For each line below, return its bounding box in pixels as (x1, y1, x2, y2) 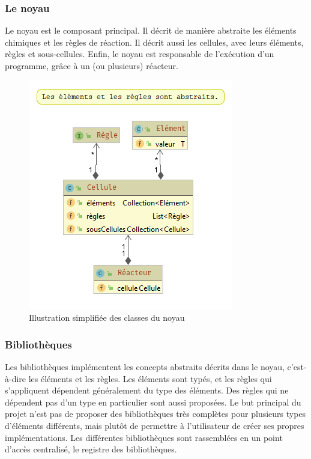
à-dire (5, 372, 26, 385)
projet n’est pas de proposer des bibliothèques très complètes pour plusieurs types (5, 407, 306, 420)
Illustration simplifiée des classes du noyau (29, 311, 185, 324)
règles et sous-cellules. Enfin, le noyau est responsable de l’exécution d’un (5, 47, 274, 60)
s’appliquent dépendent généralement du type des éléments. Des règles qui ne (5, 384, 289, 397)
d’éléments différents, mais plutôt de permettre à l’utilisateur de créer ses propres (5, 419, 304, 431)
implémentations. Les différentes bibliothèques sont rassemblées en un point (5, 431, 283, 443)
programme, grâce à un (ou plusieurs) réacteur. (5, 59, 178, 71)
